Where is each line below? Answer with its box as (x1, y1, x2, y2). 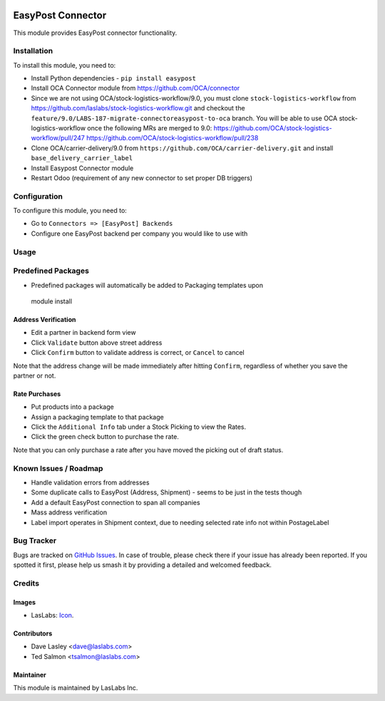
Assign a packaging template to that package (31, 412, 164, 421)
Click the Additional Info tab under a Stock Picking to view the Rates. (31, 422, 247, 431)
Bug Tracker (13, 536, 57, 546)
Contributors (13, 629, 53, 638)
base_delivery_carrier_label (31, 154, 133, 162)
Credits (13, 578, 39, 588)
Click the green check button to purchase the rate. (31, 432, 180, 441)
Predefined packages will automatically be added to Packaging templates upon (31, 281, 264, 289)
